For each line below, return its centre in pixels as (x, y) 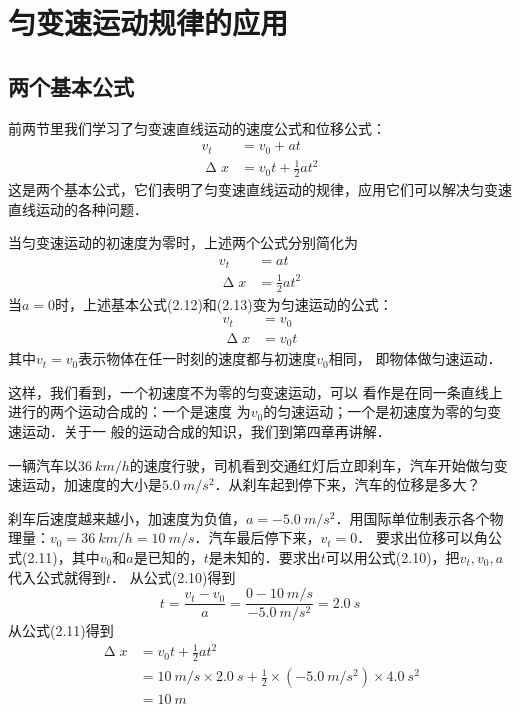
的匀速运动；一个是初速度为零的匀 (375, 411)
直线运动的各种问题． (78, 208)
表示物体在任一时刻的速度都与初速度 (197, 358)
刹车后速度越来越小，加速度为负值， (127, 517)
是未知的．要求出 (264, 556)
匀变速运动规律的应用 (148, 22)
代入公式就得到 (57, 576)
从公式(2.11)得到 (61, 630)
